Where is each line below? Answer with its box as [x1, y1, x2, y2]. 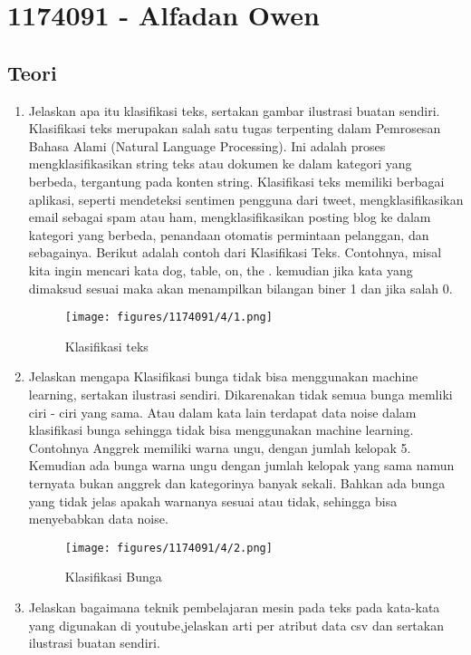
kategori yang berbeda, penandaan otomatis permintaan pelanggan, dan [28, 225, 429, 244]
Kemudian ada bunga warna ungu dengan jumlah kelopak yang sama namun [28, 456, 455, 475]
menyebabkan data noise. [28, 509, 168, 528]
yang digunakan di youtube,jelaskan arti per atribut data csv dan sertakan [28, 615, 444, 634]
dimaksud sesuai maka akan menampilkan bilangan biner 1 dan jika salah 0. [28, 278, 453, 297]
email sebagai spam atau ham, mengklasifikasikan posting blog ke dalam [28, 207, 431, 226]
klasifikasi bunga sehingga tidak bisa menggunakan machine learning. [28, 420, 414, 439]
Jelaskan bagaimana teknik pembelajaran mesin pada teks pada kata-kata [28, 597, 440, 616]
